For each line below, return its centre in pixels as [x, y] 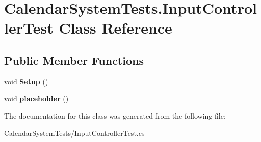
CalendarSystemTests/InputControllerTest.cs [74, 133]
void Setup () [26, 81]
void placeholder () [36, 98]
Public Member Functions [74, 60]
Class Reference [115, 28]
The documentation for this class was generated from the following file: [115, 115]
